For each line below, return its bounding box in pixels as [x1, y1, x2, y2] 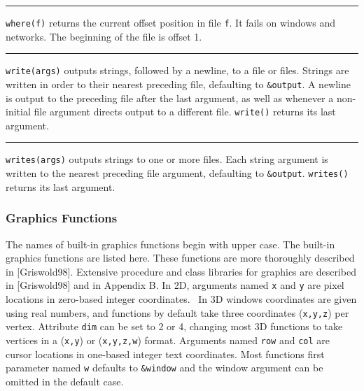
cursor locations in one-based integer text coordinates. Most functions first [6, 346, 325, 361]
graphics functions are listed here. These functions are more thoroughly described [6, 250, 355, 265]
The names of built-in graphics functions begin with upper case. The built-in [6, 236, 335, 251]
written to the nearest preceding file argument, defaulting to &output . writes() [6, 166, 349, 180]
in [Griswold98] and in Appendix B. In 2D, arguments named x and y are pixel [6, 278, 344, 292]
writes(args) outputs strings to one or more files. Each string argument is [6, 152, 328, 166]
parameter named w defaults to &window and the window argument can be [6, 360, 323, 375]
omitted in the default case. [6, 374, 124, 388]
